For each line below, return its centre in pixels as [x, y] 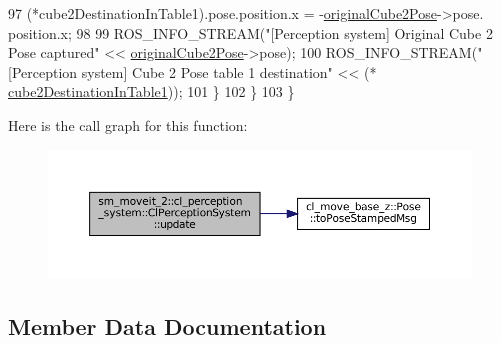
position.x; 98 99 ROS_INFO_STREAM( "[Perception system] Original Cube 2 [250, 32]
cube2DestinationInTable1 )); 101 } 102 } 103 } [151, 91]
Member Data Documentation [167, 325]
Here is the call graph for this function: [128, 124]
